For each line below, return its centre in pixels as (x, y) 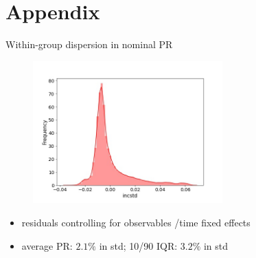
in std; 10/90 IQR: (138, 245)
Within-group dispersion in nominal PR (89, 44)
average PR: (47, 245)
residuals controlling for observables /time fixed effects (136, 222)
